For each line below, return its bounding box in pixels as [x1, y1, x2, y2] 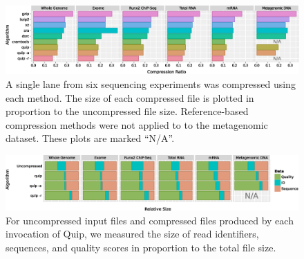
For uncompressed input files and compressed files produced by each [6, 213, 294, 227]
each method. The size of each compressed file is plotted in [6, 90, 254, 105]
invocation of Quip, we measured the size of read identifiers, [6, 226, 259, 241]
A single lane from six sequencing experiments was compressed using [6, 76, 296, 91]
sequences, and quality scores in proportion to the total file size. [6, 240, 276, 255]
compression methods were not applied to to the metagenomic [6, 117, 268, 132]
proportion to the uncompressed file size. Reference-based [6, 104, 249, 118]
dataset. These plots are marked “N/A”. [6, 131, 175, 145]
